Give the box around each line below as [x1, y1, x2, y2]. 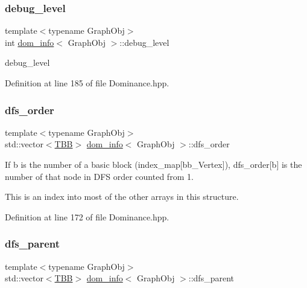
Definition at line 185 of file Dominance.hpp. [5, 77, 169, 89]
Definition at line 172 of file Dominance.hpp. [5, 210, 169, 223]
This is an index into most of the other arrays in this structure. [5, 190, 239, 203]
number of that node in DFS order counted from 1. [5, 170, 194, 182]
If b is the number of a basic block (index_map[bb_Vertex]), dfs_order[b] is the [5, 158, 302, 170]
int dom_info [5, 36, 54, 48]
